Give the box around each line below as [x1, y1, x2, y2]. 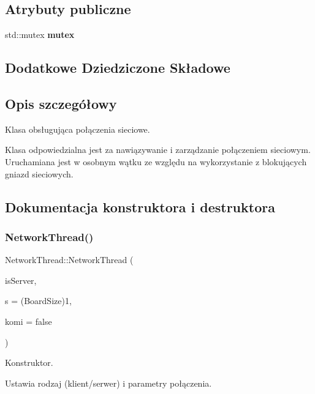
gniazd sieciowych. [5, 167, 74, 180]
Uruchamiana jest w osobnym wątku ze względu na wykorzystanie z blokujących [5, 155, 307, 168]
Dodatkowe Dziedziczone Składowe [5, 58, 230, 77]
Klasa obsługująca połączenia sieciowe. [5, 122, 150, 135]
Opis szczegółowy [5, 94, 117, 113]
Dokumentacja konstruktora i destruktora [5, 197, 275, 216]
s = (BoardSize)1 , [5, 294, 72, 307]
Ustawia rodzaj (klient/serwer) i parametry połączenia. [5, 376, 212, 389]
